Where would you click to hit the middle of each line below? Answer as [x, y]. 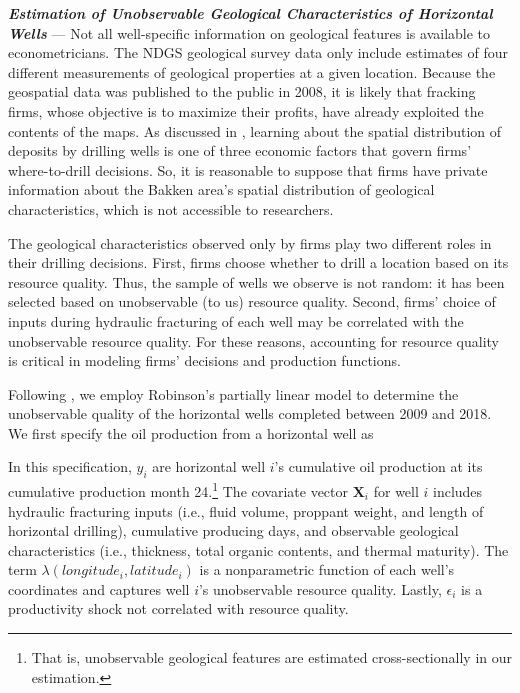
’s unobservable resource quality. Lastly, [320, 588]
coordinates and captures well [99, 588]
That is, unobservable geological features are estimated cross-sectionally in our [271, 657]
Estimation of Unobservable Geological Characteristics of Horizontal [250, 13]
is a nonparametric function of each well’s [327, 569]
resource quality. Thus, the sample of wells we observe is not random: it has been [256, 281]
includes [458, 490]
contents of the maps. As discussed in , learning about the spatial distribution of [255, 130]
